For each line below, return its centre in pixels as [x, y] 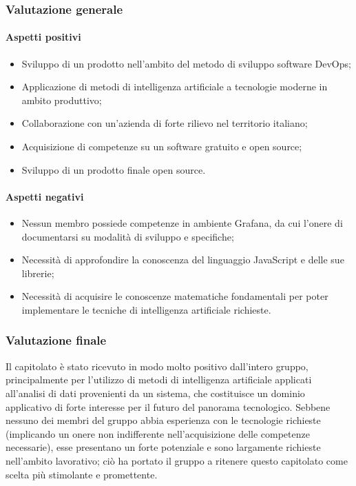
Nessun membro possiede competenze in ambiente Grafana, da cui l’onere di [182, 223]
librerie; [38, 273]
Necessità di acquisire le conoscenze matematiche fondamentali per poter [175, 296]
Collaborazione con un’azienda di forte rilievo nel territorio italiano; [165, 123]
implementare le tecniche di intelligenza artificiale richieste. [146, 309]
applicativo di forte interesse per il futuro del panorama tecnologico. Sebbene [168, 406]
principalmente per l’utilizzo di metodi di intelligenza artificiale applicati [159, 379]
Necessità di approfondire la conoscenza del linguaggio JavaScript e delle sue [183, 260]
